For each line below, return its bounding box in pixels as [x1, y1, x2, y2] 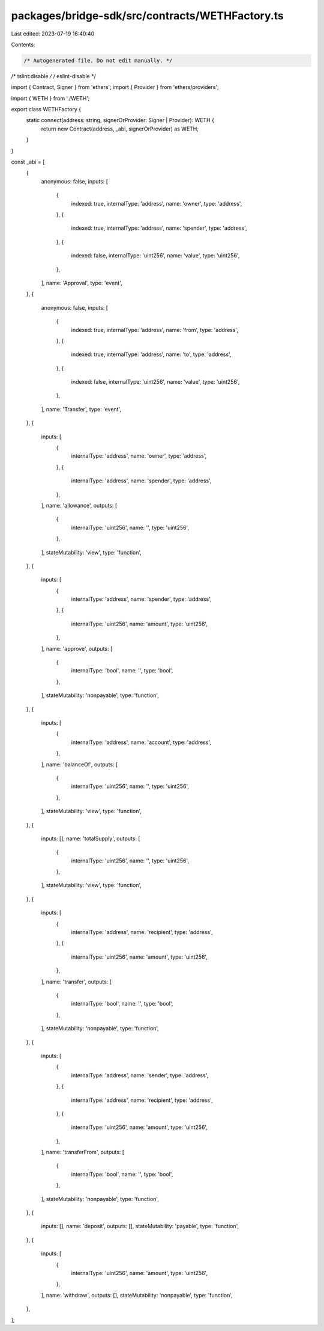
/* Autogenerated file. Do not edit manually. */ [23, 57, 173, 64]
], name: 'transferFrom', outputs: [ [41, 1149, 125, 1156]
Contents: [11, 41, 35, 48]
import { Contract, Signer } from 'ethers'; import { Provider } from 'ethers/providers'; [11, 84, 219, 91]
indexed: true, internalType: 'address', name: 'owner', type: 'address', [71, 200, 242, 207]
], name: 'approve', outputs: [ [41, 645, 113, 652]
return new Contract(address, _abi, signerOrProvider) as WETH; [41, 125, 199, 132]
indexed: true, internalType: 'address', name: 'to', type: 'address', [71, 351, 232, 358]
